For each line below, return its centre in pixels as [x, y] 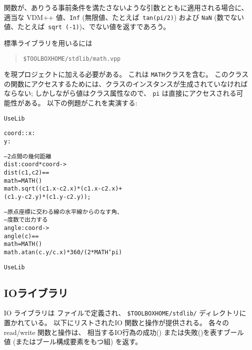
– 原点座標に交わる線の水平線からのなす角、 [63, 212]
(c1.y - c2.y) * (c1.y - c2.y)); [48, 197]
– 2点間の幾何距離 [28, 156]
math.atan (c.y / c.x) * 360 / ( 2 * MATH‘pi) [63, 252]
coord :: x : [20, 133]
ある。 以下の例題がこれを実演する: [81, 103]
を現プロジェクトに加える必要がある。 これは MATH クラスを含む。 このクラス [126, 74]
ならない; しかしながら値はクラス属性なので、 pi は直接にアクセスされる [120, 93]
